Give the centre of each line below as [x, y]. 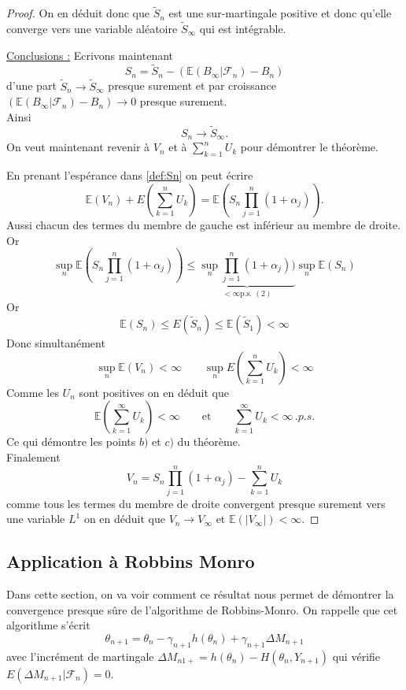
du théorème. [209, 441]
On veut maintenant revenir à [78, 147]
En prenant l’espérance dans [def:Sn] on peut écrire [130, 174]
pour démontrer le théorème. [309, 147]
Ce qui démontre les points [71, 441]
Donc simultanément [56, 343]
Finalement [33, 456]
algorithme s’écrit [48, 625]
